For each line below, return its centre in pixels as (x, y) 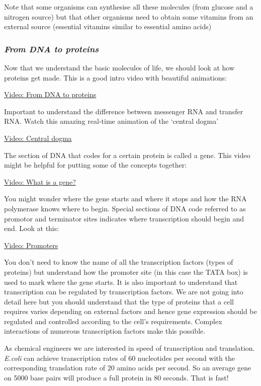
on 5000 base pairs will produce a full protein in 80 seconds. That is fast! (116, 377)
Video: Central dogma (38, 138)
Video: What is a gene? (40, 181)
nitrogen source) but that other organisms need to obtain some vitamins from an (129, 16)
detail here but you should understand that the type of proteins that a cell (119, 301)
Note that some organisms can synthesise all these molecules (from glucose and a (129, 7)
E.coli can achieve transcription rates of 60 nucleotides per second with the (119, 358)
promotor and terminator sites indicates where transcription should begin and (124, 218)
